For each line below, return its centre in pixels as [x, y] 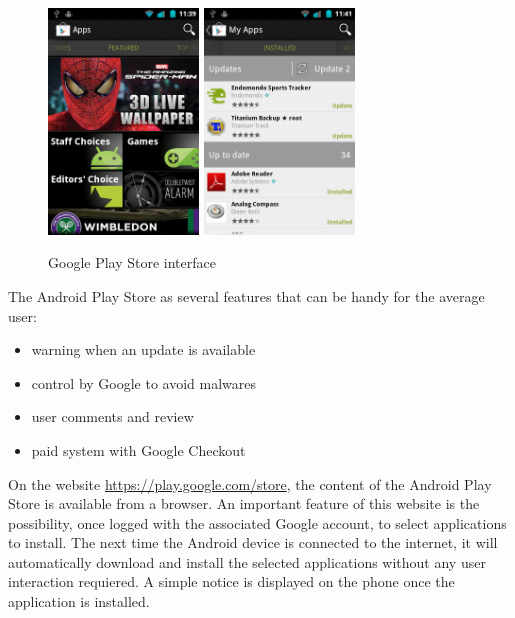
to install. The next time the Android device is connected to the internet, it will [253, 542]
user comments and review [112, 416]
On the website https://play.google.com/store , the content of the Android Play [250, 483]
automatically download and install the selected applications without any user [247, 561]
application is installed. [79, 601]
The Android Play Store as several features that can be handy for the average [246, 295]
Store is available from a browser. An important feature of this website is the [244, 503]
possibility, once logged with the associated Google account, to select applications [257, 522]
